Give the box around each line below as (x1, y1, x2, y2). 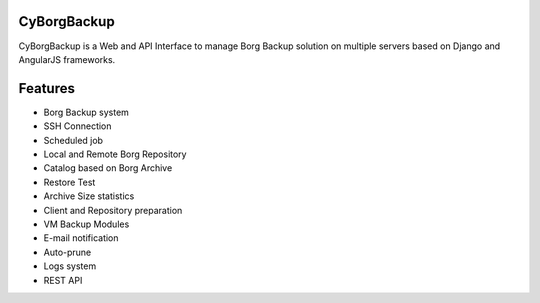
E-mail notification (43, 232, 119, 244)
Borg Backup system (43, 106, 130, 118)
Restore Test (43, 176, 96, 188)
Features (18, 80, 75, 97)
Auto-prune (43, 246, 92, 258)
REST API (43, 274, 83, 286)
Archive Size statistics (43, 190, 135, 202)
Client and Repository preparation (43, 204, 183, 216)
